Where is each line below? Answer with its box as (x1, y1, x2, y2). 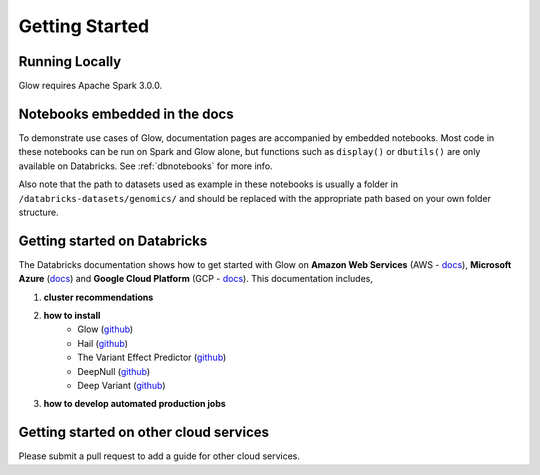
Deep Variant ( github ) (77, 379, 166, 391)
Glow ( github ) (77, 323, 134, 335)
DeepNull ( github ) (77, 365, 151, 377)
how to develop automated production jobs (43, 398, 227, 410)
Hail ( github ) (77, 337, 129, 349)
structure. (18, 206, 59, 218)
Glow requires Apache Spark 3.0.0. (18, 80, 163, 92)
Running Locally (18, 53, 122, 70)
